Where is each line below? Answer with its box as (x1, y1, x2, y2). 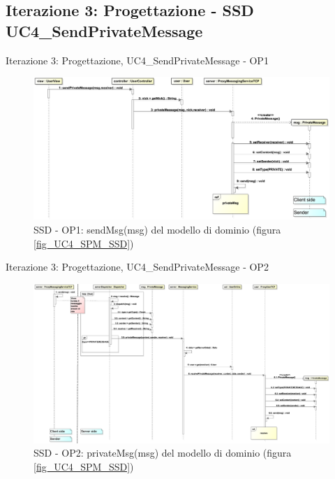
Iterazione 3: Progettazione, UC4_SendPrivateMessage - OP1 (6, 52, 269, 67)
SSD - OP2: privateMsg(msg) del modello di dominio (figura (33, 445, 292, 460)
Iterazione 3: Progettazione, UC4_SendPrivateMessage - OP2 (6, 259, 269, 274)
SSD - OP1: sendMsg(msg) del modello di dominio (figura (33, 222, 281, 236)
